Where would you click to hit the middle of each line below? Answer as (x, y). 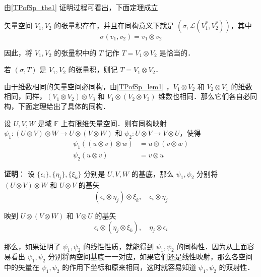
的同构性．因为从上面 (212, 246)
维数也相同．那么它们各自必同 (208, 96)
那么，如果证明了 (32, 246)
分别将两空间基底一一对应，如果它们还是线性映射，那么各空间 (150, 257)
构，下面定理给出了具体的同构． (57, 106)
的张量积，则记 (93, 69)
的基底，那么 (152, 173)
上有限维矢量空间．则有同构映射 (114, 123)
